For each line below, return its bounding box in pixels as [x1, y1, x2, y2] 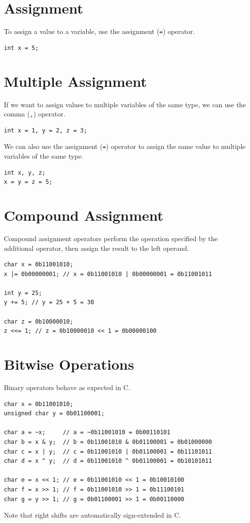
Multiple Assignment [4, 71, 147, 91]
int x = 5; [4, 44, 39, 51]
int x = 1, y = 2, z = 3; [4, 127, 87, 134]
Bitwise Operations [4, 354, 134, 374]
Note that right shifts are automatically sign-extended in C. [4, 510, 181, 520]
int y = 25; [4, 289, 42, 296]
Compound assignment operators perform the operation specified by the [4, 233, 218, 243]
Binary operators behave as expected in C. [4, 382, 130, 392]
